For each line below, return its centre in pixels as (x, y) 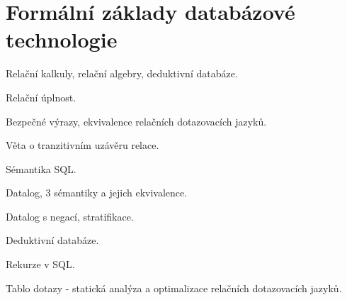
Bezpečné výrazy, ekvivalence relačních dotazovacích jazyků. (136, 121)
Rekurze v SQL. (40, 264)
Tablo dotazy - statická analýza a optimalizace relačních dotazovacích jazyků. (174, 288)
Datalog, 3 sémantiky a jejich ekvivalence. (97, 193)
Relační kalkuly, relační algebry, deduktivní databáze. (122, 73)
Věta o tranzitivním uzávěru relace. (83, 145)
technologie (62, 39)
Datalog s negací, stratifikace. (70, 216)
